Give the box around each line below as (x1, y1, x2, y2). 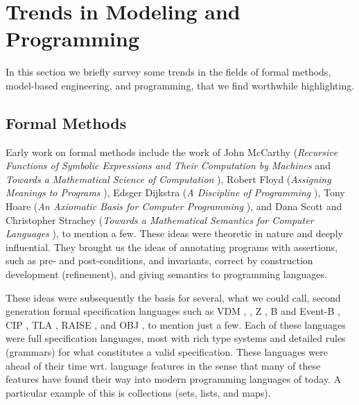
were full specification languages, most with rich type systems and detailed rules (6, 331, 346, 345)
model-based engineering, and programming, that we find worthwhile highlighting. (6, 78, 355, 92)
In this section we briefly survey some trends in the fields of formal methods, (6, 64, 331, 79)
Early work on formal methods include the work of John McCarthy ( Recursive (6, 144, 338, 159)
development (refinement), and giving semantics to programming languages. (6, 267, 327, 282)
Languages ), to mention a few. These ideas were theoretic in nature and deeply (6, 226, 343, 241)
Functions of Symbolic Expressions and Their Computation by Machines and (6, 158, 331, 173)
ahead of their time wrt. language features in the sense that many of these (6, 358, 321, 372)
